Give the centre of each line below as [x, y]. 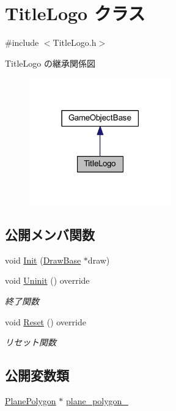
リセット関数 [31, 342]
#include [22, 43]
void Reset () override [46, 321]
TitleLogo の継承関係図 [50, 63]
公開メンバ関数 [50, 234]
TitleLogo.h [75, 43]
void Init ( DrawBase [43, 260]
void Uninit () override [47, 280]
